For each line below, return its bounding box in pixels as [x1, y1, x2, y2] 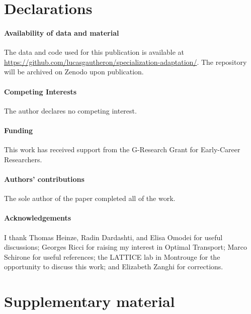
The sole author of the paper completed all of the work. [4, 193, 176, 203]
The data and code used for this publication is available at [4, 47, 185, 57]
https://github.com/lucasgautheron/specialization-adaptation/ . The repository [4, 56, 247, 67]
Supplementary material [4, 291, 175, 311]
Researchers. [4, 154, 42, 164]
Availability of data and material [4, 27, 119, 38]
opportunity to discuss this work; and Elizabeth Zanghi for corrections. [4, 261, 223, 272]
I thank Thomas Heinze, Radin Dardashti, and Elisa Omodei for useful [4, 232, 223, 242]
